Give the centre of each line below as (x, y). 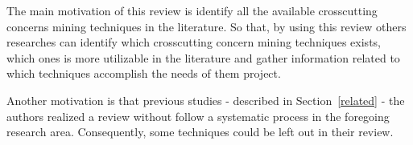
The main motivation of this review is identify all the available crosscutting (192, 10)
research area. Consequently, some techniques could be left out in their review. (200, 132)
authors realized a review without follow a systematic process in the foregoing (198, 116)
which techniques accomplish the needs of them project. (144, 73)
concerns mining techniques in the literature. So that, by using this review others (206, 26)
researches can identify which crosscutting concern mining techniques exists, (194, 42)
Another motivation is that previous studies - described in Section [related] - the (206, 100)
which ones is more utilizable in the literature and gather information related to (203, 57)
